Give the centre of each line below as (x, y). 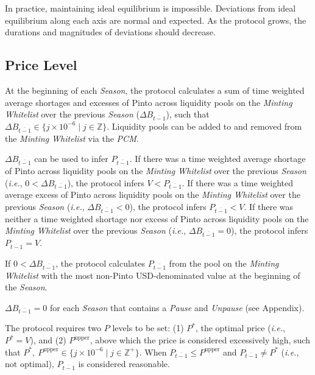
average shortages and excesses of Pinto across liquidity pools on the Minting (149, 102)
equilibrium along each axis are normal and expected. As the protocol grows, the (156, 20)
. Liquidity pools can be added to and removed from (204, 126)
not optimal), (30, 364)
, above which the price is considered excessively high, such (200, 340)
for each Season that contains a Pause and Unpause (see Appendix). (177, 307)
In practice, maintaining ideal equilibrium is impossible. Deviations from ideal (150, 8)
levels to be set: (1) (148, 328)
